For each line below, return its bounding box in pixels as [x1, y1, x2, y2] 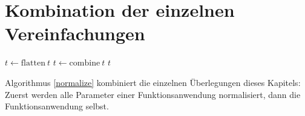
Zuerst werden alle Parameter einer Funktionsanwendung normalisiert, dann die [5, 88, 301, 100]
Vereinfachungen [5, 21, 145, 46]
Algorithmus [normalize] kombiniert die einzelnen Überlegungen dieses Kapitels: [5, 76, 301, 88]
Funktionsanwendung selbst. [5, 100, 109, 112]
